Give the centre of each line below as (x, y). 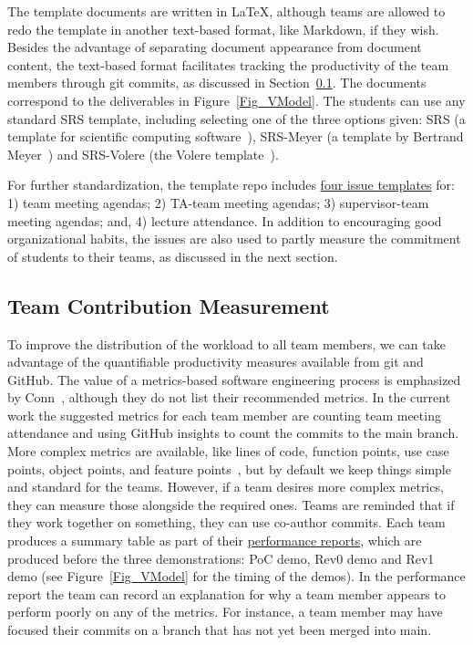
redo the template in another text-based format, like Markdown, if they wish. (223, 29)
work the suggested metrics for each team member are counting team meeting (224, 415)
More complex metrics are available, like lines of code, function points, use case (228, 451)
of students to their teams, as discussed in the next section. (173, 256)
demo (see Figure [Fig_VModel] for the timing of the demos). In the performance (236, 576)
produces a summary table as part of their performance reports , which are (215, 541)
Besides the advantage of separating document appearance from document (215, 47)
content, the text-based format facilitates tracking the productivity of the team (228, 64)
